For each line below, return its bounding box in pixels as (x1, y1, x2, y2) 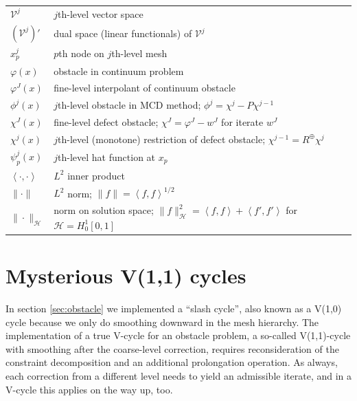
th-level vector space (58, 6, 143, 21)
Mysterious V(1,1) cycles (5, 261, 246, 290)
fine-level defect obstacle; (54, 115, 159, 129)
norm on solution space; (54, 203, 154, 217)
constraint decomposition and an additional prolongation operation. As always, (5, 355, 338, 369)
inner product (67, 168, 125, 182)
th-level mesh (111, 46, 168, 61)
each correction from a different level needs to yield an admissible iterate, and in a (5, 368, 352, 382)
